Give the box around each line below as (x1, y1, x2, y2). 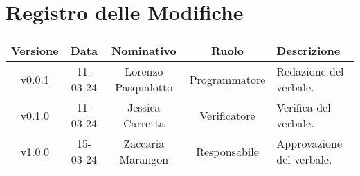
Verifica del (276, 99, 331, 116)
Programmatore (189, 71, 266, 87)
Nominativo (111, 42, 177, 59)
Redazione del (276, 63, 344, 80)
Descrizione (276, 42, 341, 59)
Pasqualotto (115, 79, 173, 96)
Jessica (127, 99, 161, 116)
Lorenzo (125, 63, 163, 80)
